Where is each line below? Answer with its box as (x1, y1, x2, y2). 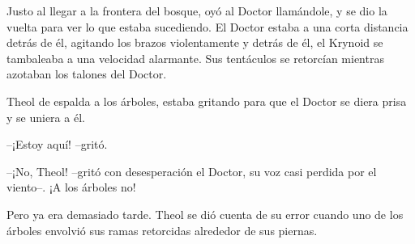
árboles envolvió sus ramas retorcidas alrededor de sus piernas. (6, 221, 318, 238)
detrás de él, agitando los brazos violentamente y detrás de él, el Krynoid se (6, 34, 383, 51)
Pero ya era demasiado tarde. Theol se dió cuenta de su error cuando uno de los (6, 205, 404, 222)
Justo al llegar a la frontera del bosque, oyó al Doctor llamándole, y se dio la (6, 2, 387, 19)
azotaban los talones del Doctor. (6, 65, 167, 82)
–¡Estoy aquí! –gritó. (6, 136, 108, 153)
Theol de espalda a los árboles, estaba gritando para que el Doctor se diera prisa (6, 92, 407, 109)
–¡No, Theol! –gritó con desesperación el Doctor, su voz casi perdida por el (6, 162, 377, 179)
